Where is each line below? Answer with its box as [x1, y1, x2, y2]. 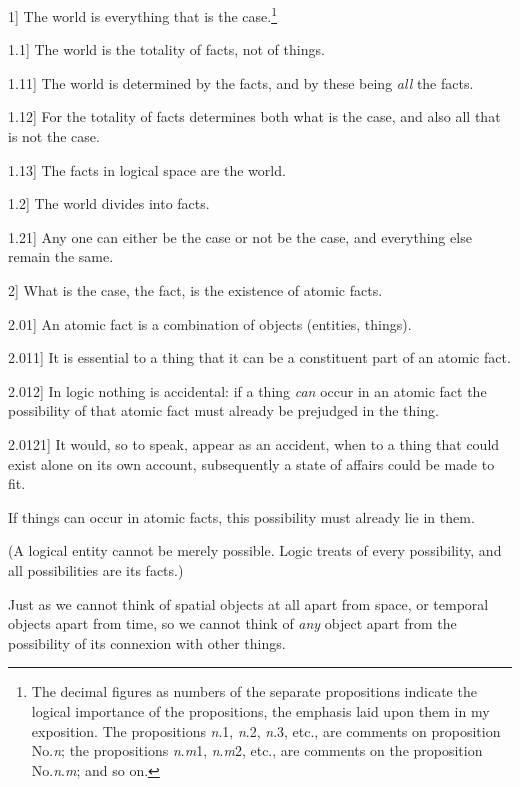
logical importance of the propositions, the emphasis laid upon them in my [31, 700, 490, 721]
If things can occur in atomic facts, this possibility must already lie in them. [8, 506, 475, 527]
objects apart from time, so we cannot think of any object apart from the [8, 613, 457, 634]
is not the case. [8, 126, 100, 147]
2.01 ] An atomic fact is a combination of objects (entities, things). [8, 313, 412, 334]
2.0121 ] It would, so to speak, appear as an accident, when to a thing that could [8, 433, 500, 454]
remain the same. [8, 246, 114, 267]
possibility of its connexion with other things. [8, 632, 286, 653]
